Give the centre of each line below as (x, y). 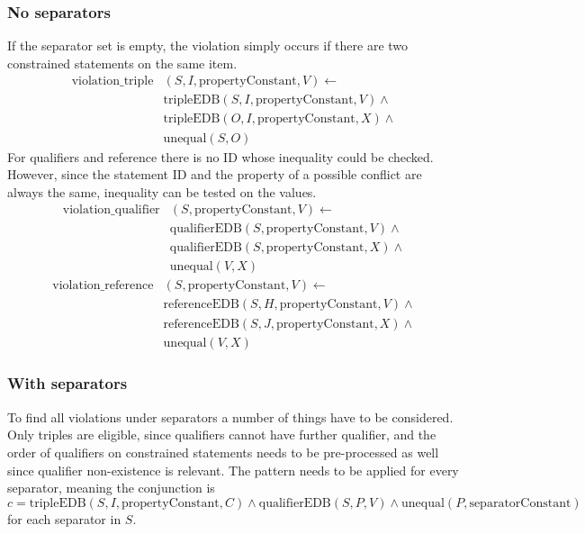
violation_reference (103, 286)
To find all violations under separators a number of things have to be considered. (230, 416)
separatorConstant (520, 503)
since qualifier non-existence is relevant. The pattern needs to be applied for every (233, 470)
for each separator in (64, 518)
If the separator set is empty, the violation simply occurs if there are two (208, 45)
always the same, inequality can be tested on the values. (162, 191)
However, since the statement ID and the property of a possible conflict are (215, 174)
